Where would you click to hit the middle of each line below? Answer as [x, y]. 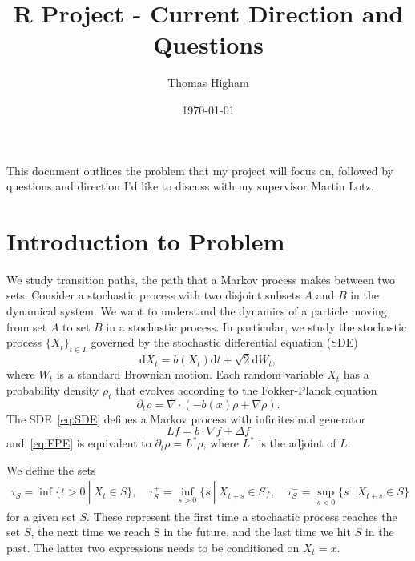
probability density [53, 389]
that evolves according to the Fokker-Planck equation [246, 389]
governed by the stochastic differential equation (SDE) [224, 342]
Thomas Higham [208, 83]
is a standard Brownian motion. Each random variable [190, 374]
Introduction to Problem [146, 240]
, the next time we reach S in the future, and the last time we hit [191, 532]
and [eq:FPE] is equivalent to [79, 443]
